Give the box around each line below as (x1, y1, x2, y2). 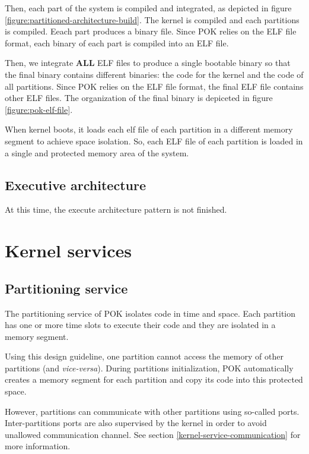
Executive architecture (5, 175, 146, 194)
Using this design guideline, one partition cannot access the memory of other (5, 350, 283, 362)
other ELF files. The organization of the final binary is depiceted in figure (5, 92, 273, 104)
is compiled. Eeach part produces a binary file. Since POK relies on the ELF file (5, 25, 297, 37)
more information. (5, 440, 71, 452)
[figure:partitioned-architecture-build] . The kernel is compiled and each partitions (5, 13, 300, 26)
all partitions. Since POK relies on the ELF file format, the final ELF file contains (5, 80, 304, 92)
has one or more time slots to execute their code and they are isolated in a (5, 319, 276, 331)
